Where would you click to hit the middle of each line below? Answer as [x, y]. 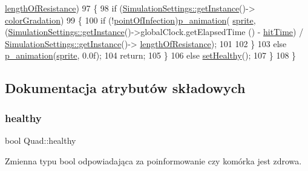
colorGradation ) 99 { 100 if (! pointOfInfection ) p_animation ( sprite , [130, 20]
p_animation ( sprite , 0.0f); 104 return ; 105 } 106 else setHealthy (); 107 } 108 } [151, 55]
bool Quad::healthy [41, 140]
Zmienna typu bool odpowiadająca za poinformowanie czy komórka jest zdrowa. [153, 160]
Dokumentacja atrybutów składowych [125, 88]
